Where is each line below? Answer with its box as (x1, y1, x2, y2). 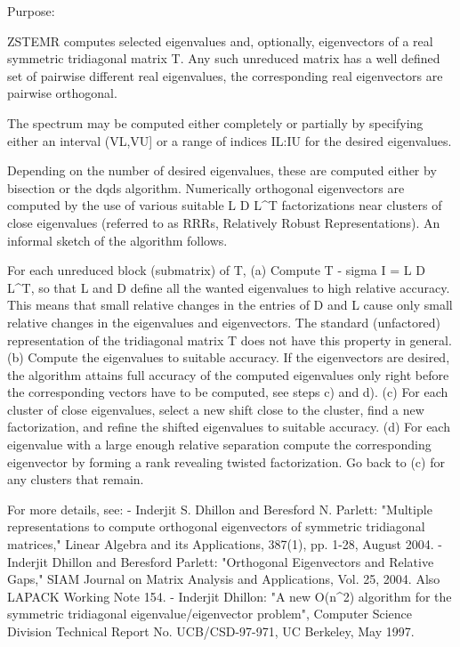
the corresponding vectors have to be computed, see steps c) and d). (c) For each (7, 383, 448, 401)
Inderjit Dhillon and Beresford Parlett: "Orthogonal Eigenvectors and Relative (7, 552, 434, 570)
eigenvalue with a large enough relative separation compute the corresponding (7, 435, 432, 454)
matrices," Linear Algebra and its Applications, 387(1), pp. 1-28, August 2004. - (7, 535, 442, 554)
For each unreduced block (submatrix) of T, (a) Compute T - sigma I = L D (7, 261, 425, 279)
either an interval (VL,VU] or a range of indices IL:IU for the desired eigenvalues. (7, 131, 452, 150)
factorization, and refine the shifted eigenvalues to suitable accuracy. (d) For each (7, 417, 450, 436)
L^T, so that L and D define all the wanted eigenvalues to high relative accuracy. (7, 278, 450, 296)
